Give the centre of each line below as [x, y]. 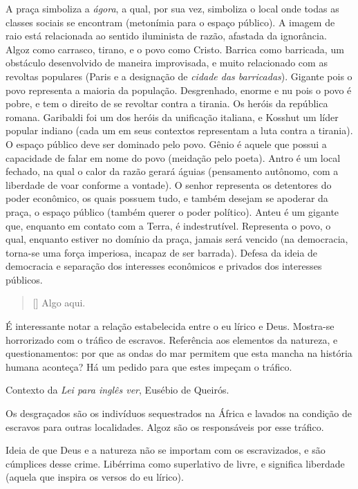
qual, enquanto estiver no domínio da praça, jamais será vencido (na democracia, [177, 239]
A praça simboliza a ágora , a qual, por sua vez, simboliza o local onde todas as [172, 8]
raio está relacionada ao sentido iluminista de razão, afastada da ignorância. [166, 36]
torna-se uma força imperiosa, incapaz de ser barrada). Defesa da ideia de [162, 252]
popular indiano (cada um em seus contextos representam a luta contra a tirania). [179, 130]
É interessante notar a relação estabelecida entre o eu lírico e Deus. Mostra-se [170, 326]
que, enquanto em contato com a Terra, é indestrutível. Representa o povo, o [168, 225]
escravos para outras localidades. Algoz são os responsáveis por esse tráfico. [165, 426]
